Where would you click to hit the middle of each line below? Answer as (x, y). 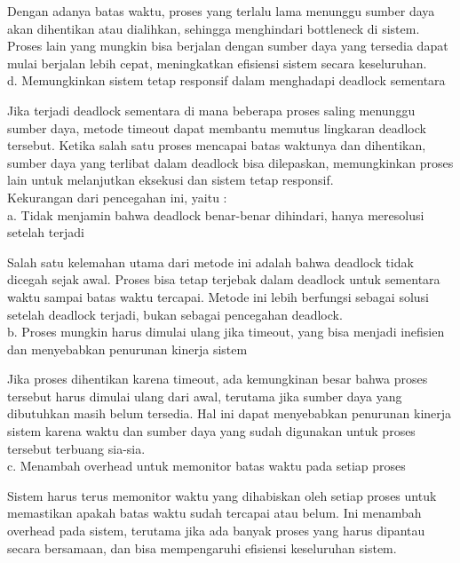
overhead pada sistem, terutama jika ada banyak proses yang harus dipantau (216, 531)
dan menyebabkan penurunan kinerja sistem (127, 349)
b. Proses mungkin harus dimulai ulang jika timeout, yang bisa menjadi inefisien (226, 332)
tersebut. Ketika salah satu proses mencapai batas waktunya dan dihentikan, (217, 145)
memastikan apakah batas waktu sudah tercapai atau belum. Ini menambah (214, 513)
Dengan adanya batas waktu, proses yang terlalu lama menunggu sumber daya (221, 11)
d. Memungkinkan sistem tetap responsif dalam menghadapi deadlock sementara (226, 80)
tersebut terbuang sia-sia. (76, 448)
